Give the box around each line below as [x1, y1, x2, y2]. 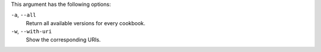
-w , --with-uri [11, 28, 52, 35]
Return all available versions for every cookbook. [26, 19, 146, 26]
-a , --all [11, 12, 36, 19]
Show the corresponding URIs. [26, 36, 101, 43]
